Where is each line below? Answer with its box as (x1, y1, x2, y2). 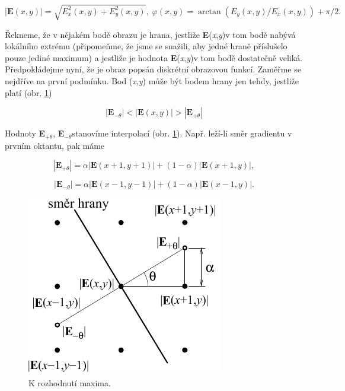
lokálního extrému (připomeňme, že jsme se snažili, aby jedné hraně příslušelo (5, 40, 287, 52)
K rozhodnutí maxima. (28, 376, 111, 389)
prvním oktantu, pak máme (5, 139, 105, 151)
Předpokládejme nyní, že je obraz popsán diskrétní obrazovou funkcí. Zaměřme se (5, 63, 301, 75)
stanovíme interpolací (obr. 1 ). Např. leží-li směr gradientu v (72, 127, 292, 139)
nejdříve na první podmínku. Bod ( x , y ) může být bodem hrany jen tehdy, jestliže (5, 74, 299, 87)
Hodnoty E (5, 127, 46, 139)
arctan (197, 7, 221, 16)
